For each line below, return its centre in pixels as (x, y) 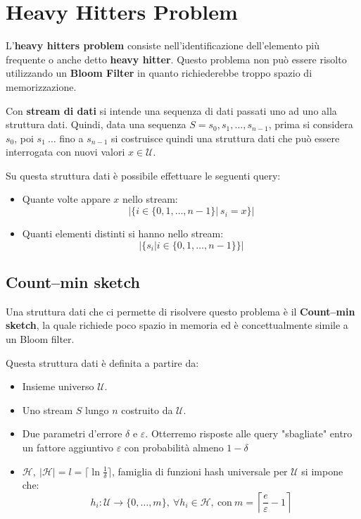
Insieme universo (58, 386)
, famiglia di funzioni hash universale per (200, 471)
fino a (71, 138)
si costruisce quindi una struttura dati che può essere (226, 138)
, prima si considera (311, 124)
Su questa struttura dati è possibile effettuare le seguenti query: (143, 175)
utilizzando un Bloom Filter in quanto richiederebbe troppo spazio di (159, 73)
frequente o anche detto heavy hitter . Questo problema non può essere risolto (176, 59)
